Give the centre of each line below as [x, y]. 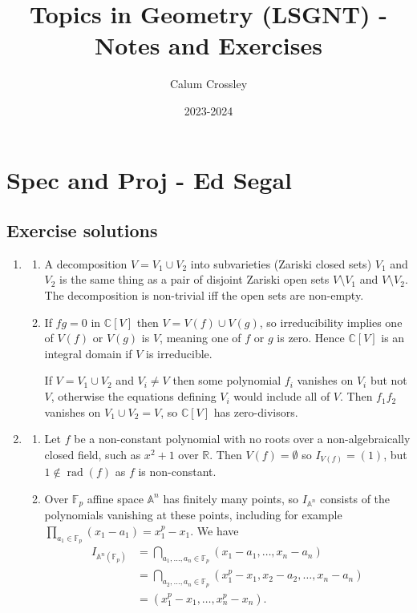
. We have [215, 530]
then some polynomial [227, 380]
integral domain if [88, 353]
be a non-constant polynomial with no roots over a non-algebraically [242, 439]
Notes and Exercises [208, 45]
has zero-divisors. [256, 411]
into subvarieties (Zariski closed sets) [281, 263]
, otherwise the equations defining [134, 396]
